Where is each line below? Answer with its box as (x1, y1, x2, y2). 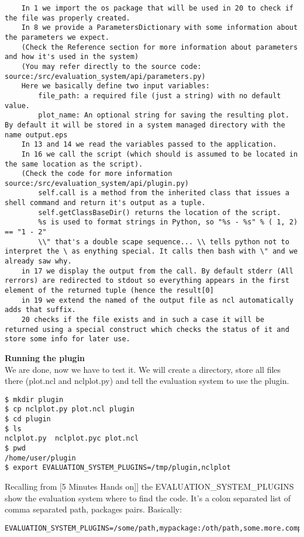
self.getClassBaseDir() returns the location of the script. (38, 208, 281, 217)
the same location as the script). (5, 160, 143, 168)
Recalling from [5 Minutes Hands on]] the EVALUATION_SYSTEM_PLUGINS (5, 480, 294, 492)
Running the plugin (5, 351, 85, 363)
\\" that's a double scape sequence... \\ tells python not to (38, 237, 289, 246)
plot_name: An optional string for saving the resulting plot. (38, 111, 289, 120)
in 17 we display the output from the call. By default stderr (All (21, 266, 293, 275)
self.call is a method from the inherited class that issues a (38, 189, 289, 198)
